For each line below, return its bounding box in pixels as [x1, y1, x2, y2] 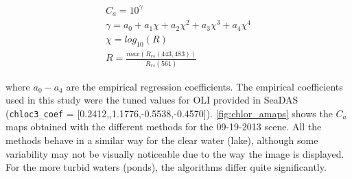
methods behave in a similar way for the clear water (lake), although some [5, 133, 318, 147]
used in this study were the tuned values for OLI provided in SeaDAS [5, 93, 298, 107]
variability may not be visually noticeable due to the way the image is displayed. [5, 146, 344, 160]
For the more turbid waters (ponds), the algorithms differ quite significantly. [5, 160, 327, 174]
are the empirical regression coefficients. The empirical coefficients [66, 79, 343, 93]
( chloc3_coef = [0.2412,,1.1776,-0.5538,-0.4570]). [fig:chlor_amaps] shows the [5, 106, 333, 120]
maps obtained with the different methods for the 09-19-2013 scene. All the [5, 119, 322, 134]
